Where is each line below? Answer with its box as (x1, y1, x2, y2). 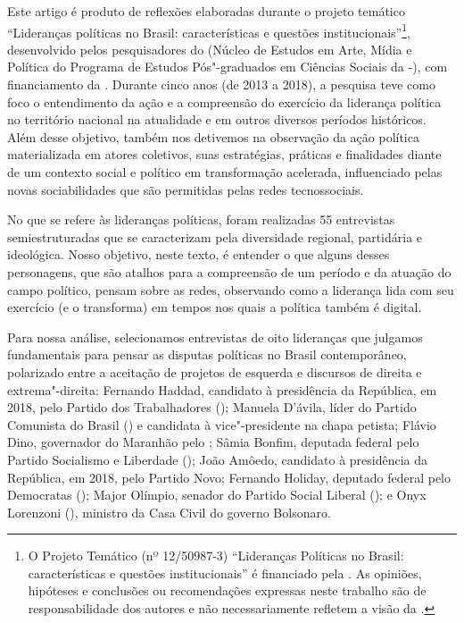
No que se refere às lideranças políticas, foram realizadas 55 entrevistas (7, 210, 395, 229)
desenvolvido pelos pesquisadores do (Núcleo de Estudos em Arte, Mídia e (7, 39, 412, 58)
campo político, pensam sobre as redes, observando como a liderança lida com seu (7, 280, 454, 299)
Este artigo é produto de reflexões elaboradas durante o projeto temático (7, 2, 405, 20)
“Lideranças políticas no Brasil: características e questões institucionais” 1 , (7, 20, 410, 41)
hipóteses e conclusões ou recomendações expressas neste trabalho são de (28, 581, 427, 600)
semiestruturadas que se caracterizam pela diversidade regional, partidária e (7, 227, 423, 246)
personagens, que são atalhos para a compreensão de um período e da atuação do (7, 262, 452, 281)
